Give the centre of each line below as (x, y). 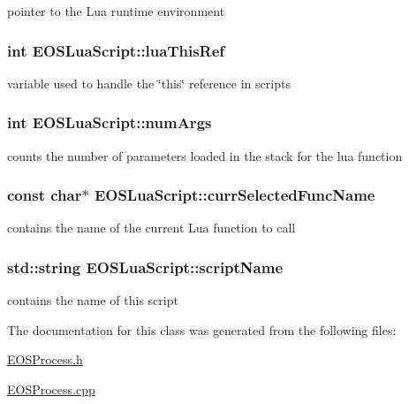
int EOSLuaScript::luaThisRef (116, 50)
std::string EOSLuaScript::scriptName (145, 267)
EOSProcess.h (45, 359)
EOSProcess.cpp (51, 389)
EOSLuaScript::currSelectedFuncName (235, 195)
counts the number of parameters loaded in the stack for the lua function (205, 155)
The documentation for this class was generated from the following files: (202, 329)
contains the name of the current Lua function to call (151, 228)
